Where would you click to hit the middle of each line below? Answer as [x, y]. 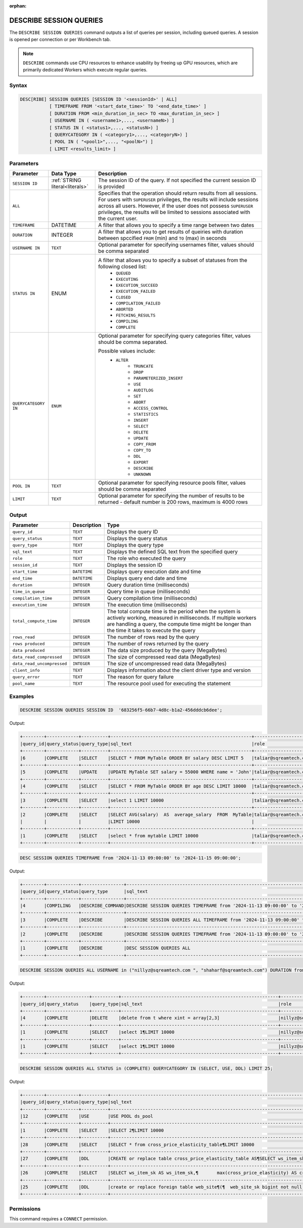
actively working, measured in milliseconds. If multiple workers [182, 618]
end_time [22, 578]
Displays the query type [135, 545]
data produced [29, 650]
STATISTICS [146, 414]
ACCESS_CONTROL [151, 408]
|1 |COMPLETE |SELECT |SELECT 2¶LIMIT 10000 [92, 1130]
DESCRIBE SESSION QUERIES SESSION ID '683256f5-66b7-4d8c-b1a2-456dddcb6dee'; [121, 710]
